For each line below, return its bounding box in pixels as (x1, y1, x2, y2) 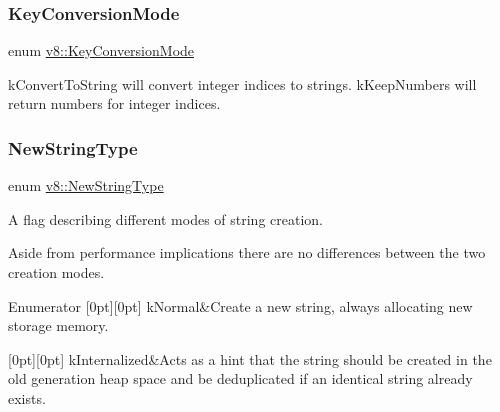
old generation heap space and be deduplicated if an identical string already (8, 368, 473, 389)
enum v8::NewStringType (8, 175, 164, 196)
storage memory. (8, 315, 109, 336)
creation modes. (8, 262, 105, 282)
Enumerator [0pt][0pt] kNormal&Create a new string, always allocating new (8, 295, 473, 316)
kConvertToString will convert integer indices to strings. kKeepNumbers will (8, 73, 477, 94)
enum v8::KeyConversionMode (8, 40, 195, 61)
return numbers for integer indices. (8, 93, 221, 114)
